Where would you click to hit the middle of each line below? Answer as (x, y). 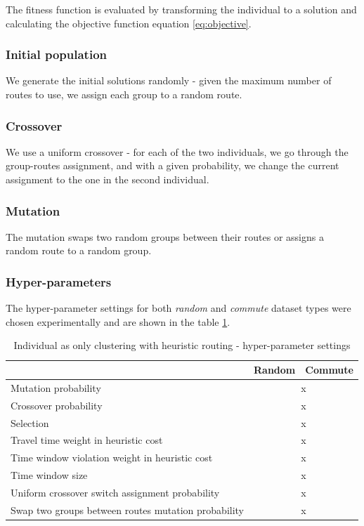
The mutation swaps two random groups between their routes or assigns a (165, 236)
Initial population (57, 54)
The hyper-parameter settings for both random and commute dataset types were (178, 308)
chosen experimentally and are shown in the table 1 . (118, 321)
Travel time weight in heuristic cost (87, 440)
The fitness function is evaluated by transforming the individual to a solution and (181, 9)
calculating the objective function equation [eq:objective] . (129, 23)
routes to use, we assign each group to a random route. (124, 94)
